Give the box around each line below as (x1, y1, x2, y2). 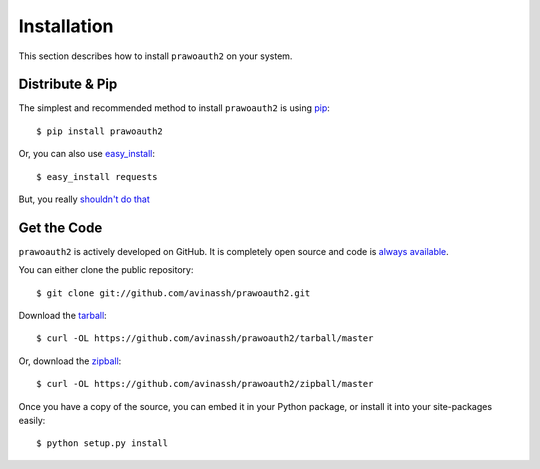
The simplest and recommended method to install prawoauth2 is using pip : (18, 102, 330, 114)
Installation (18, 15, 114, 37)
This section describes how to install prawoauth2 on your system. (18, 50, 293, 62)
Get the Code (18, 219, 103, 236)
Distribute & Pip (18, 76, 118, 93)
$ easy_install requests (36, 171, 158, 182)
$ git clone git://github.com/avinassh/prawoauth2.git (36, 287, 311, 299)
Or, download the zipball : (18, 355, 122, 367)
